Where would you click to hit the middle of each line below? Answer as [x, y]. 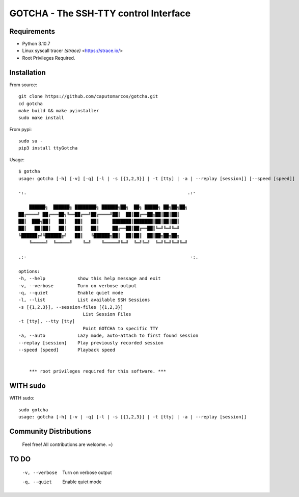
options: [29, 271]
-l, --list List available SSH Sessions [84, 300]
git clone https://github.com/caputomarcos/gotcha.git [88, 96]
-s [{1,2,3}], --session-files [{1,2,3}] [71, 307]
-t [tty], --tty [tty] [47, 321]
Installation [28, 72]
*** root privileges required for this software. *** [98, 371]
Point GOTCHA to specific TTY [120, 328]
